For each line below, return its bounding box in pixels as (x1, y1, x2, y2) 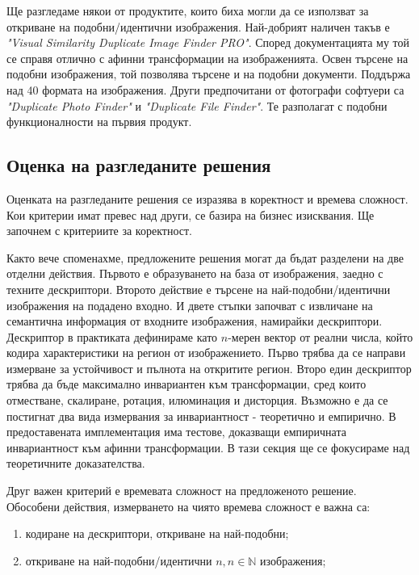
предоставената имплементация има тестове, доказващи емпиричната (6, 423, 346, 440)
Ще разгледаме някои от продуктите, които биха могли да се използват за (6, 2, 369, 19)
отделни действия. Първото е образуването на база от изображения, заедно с (6, 265, 383, 282)
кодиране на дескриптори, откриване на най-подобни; (25, 525, 289, 542)
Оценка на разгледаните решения (6, 153, 271, 178)
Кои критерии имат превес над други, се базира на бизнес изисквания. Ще (6, 206, 375, 223)
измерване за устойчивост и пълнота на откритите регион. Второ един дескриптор (6, 359, 412, 376)
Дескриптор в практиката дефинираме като (6, 328, 218, 345)
